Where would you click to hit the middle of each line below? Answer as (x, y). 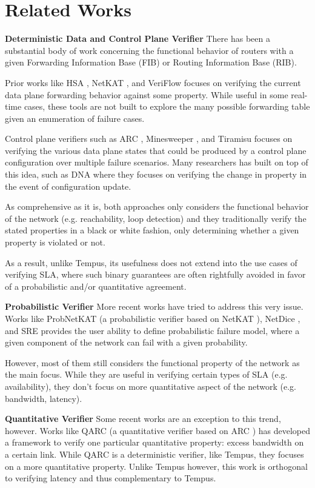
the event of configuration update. (68, 186)
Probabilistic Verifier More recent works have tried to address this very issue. (154, 306)
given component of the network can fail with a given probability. (126, 342)
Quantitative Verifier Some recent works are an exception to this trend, (143, 419)
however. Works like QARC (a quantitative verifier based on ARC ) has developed (157, 430)
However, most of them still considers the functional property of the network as (152, 362)
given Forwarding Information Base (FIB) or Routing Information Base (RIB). (151, 62)
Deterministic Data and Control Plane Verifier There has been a (138, 38)
